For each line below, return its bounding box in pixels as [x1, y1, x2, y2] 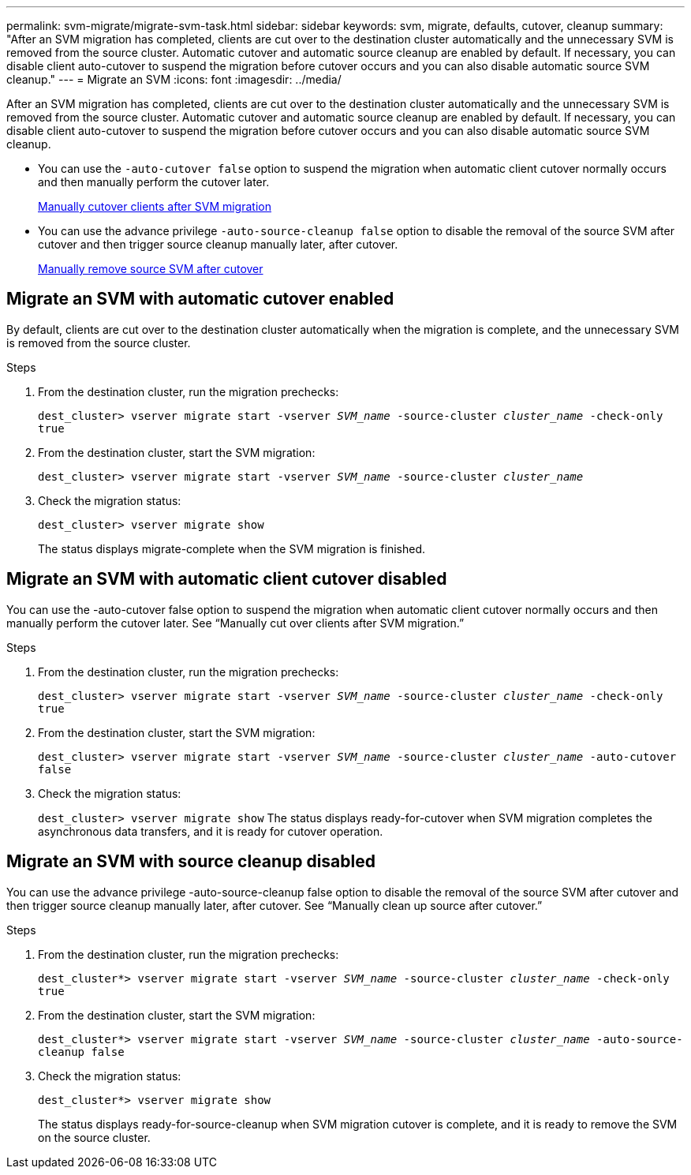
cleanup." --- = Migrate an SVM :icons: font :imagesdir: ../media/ [6, 73, 342, 86]
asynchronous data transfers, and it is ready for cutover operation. [38, 824, 383, 838]
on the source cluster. [38, 1130, 151, 1144]
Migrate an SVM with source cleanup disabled [6, 851, 375, 872]
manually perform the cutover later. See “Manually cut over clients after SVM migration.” [6, 616, 465, 630]
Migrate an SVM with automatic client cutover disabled [6, 569, 447, 589]
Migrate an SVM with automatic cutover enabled [6, 289, 394, 309]
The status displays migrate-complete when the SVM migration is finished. [38, 541, 426, 556]
